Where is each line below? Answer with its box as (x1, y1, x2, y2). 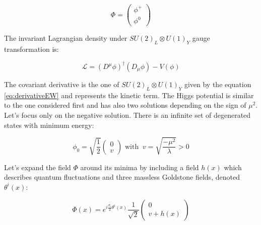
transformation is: (4, 43, 59, 54)
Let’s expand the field (4, 162, 71, 172)
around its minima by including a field (80, 162, 199, 172)
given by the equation (184, 79, 251, 90)
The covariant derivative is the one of (4, 79, 119, 90)
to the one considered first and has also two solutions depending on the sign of (4, 100, 246, 110)
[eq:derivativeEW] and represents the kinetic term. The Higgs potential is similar (4, 90, 254, 100)
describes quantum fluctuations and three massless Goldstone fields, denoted (4, 172, 240, 182)
